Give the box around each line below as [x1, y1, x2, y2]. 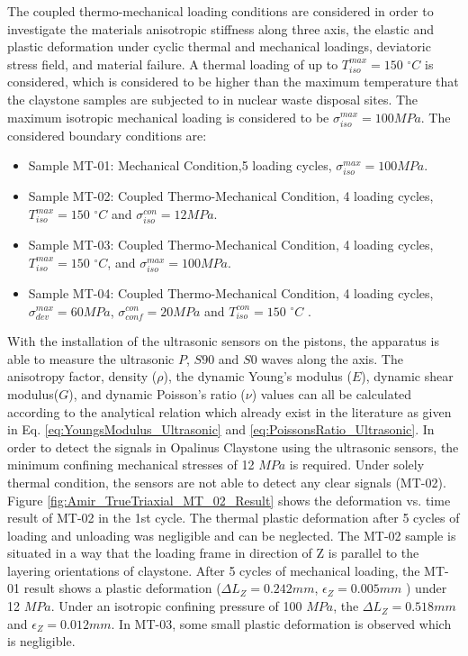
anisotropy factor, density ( [7, 367, 157, 386]
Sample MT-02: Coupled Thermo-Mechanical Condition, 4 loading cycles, [28, 187, 434, 205]
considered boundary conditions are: [7, 125, 207, 144]
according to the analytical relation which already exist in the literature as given [7, 402, 452, 421]
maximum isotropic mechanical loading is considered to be [7, 107, 329, 126]
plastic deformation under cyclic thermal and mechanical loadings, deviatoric [7, 37, 431, 56]
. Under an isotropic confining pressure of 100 [50, 597, 302, 615]
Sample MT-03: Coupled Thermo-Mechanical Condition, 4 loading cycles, [28, 235, 434, 254]
